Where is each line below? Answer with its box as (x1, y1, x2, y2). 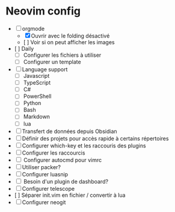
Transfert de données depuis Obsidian (22, 127, 118, 135)
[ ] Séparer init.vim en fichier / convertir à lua (14, 191, 126, 199)
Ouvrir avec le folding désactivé (31, 32, 110, 39)
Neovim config (5, 4, 81, 18)
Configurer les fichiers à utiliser (23, 51, 102, 59)
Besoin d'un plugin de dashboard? (23, 178, 109, 185)
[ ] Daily (14, 45, 34, 52)
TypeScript (23, 79, 51, 86)
